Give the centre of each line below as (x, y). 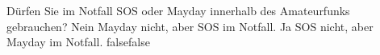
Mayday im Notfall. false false (78, 42)
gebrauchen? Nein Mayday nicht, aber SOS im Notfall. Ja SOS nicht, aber (190, 26)
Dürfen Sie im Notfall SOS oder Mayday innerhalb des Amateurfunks (178, 10)
